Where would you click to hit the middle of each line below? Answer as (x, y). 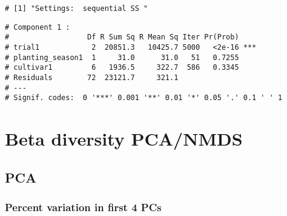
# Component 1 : (38, 27)
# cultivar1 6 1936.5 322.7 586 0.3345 (122, 68)
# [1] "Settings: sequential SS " (77, 8)
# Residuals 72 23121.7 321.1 (92, 77)
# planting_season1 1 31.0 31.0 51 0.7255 (122, 57)
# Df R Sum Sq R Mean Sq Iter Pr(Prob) (122, 37)
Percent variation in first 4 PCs (83, 207)
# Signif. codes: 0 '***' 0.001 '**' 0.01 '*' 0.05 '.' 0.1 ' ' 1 (144, 98)
